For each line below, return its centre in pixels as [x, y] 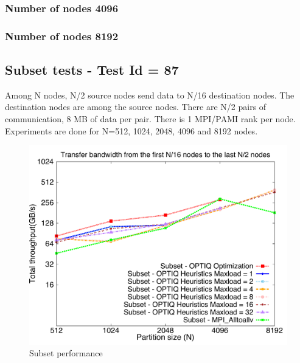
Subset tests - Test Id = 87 [92, 70]
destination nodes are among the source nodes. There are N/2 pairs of [136, 107]
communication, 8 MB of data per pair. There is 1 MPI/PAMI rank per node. [150, 119]
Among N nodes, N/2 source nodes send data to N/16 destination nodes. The [150, 95]
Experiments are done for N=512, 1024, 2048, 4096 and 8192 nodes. [131, 130]
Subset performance [66, 353]
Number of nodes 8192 [62, 36]
